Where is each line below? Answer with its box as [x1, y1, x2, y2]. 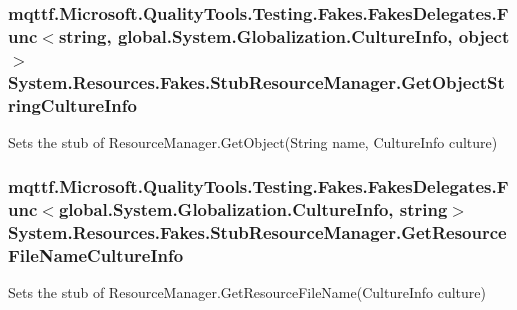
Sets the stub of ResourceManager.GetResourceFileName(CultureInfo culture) [8, 282, 486, 303]
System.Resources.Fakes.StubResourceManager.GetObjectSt [8, 69, 505, 94]
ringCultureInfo [8, 92, 137, 117]
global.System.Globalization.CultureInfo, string [58, 197, 448, 222]
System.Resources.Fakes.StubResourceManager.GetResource [8, 220, 507, 245]
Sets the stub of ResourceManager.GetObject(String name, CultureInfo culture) [8, 131, 498, 152]
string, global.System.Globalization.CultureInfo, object [58, 23, 510, 48]
